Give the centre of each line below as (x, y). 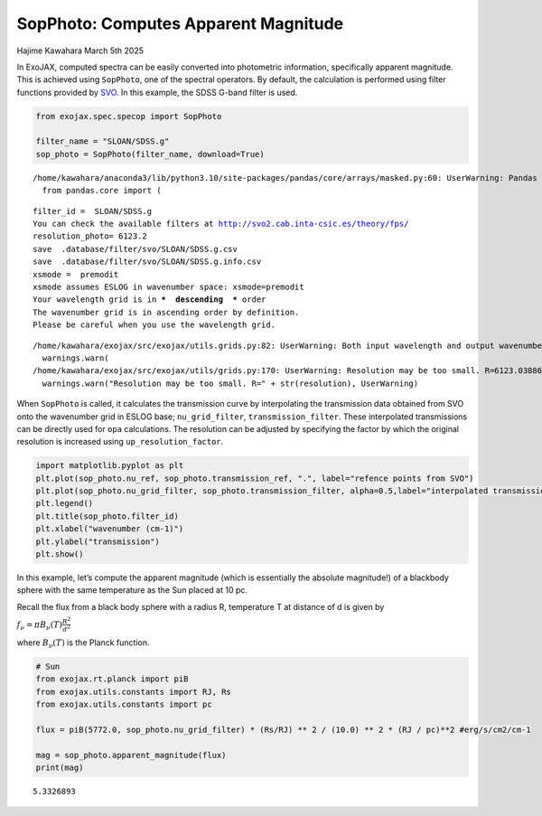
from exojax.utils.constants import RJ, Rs (134, 692)
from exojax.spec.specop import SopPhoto (129, 116)
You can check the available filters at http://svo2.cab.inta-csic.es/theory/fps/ (221, 224)
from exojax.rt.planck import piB (112, 679)
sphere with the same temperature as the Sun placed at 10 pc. (132, 590)
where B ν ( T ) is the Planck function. (83, 643)
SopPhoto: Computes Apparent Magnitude (180, 23)
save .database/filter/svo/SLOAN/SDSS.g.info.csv (147, 262)
